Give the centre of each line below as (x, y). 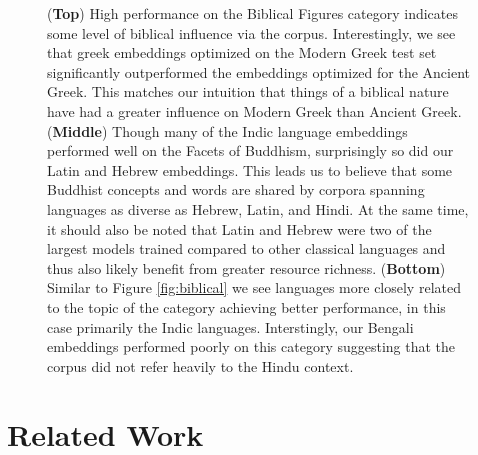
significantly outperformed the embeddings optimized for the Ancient (259, 71)
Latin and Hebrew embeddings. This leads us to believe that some (250, 169)
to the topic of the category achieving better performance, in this (246, 306)
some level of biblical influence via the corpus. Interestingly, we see (251, 32)
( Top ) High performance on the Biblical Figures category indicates (253, 13)
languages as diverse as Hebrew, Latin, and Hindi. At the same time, (258, 208)
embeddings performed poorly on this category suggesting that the (251, 346)
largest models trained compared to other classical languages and (246, 248)
